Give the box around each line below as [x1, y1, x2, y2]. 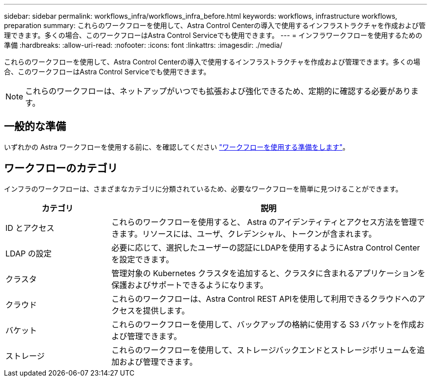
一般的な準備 [4, 120, 66, 133]
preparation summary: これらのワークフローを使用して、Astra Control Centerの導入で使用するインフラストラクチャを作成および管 [4, 21, 426, 30]
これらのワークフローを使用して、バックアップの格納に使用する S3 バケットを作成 [111, 319, 417, 329]
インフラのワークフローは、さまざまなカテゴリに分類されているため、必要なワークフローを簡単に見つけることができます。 [4, 184, 402, 193]
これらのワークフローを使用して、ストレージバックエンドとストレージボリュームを [111, 345, 417, 355]
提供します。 [143, 305, 189, 316]
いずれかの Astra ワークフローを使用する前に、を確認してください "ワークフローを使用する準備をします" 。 [4, 142, 350, 151]
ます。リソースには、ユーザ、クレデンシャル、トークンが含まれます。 [119, 228, 376, 239]
